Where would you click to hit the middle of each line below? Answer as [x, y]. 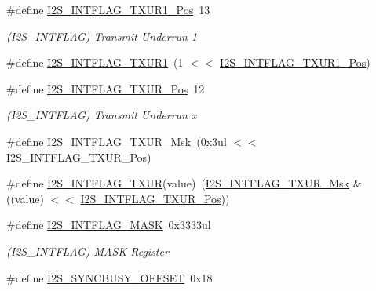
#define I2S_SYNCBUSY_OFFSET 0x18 [110, 277]
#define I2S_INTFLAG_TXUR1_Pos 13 [108, 9]
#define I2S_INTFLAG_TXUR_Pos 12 [106, 88]
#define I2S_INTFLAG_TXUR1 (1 [95, 62]
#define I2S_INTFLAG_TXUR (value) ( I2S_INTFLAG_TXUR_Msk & [184, 183]
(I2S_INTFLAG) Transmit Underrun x [102, 115]
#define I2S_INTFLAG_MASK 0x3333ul [109, 225]
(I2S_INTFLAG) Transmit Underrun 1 [102, 36]
